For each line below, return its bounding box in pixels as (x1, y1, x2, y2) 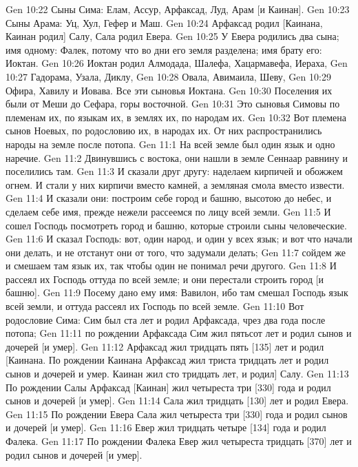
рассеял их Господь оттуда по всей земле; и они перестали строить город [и (6, 271, 324, 286)
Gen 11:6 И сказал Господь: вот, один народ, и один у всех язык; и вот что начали (6, 231, 352, 246)
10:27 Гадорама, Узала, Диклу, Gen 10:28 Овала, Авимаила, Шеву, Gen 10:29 (6, 69, 331, 83)
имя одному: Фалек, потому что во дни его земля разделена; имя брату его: (6, 42, 322, 56)
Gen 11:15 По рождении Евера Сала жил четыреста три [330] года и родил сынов (6, 406, 348, 421)
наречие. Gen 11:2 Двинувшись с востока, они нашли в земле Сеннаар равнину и (6, 150, 348, 165)
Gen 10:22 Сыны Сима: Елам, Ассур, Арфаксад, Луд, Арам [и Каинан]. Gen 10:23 (6, 2, 350, 16)
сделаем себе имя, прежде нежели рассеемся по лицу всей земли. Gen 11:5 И (6, 204, 331, 218)
